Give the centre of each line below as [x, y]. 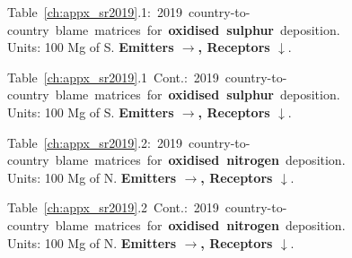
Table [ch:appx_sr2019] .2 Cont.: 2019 [113, 207]
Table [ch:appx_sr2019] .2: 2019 [95, 142]
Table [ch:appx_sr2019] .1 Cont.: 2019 [113, 77]
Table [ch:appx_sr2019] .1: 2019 [95, 12]
